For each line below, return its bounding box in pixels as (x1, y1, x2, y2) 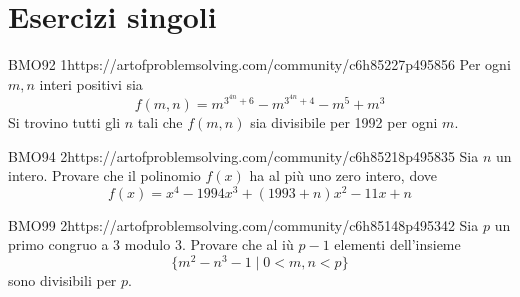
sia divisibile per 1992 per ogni (250, 111, 438, 132)
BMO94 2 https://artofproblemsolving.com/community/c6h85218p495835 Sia (8, 145, 479, 166)
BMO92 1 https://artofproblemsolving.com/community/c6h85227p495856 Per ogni (8, 54, 511, 75)
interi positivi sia (39, 73, 143, 94)
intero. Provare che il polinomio (8, 165, 201, 186)
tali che (137, 111, 183, 132)
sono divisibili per (8, 270, 117, 291)
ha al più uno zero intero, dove (249, 165, 438, 186)
